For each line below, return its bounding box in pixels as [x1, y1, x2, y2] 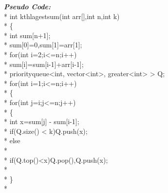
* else [4, 135, 20, 146]
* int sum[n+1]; [4, 30, 51, 40]
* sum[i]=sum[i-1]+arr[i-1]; [4, 59, 84, 69]
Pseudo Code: [4, 1, 51, 11]
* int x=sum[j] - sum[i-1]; [4, 116, 79, 127]
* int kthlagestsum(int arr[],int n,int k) [4, 11, 120, 21]
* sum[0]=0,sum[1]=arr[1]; [4, 40, 82, 50]
